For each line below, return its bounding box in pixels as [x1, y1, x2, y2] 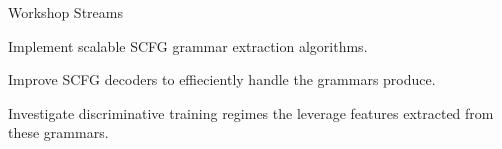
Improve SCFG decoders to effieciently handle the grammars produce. [8, 69, 436, 90]
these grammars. [8, 122, 109, 143]
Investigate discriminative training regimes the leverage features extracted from [8, 102, 494, 123]
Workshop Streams [8, 2, 123, 22]
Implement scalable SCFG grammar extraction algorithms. [8, 35, 368, 56]
